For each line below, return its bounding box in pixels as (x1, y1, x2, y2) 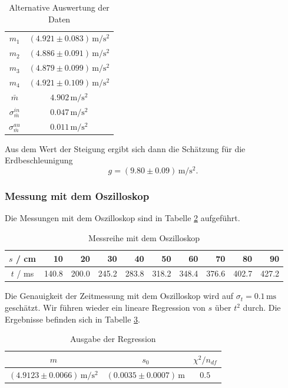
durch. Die (243, 301, 281, 314)
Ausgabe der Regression (70, 333, 156, 345)
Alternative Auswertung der (9, 1, 110, 13)
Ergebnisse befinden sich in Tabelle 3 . (5, 313, 140, 325)
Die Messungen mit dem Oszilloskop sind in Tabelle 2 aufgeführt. (5, 212, 240, 224)
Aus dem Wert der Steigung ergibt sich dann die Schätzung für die (5, 142, 246, 154)
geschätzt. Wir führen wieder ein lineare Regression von (5, 301, 206, 314)
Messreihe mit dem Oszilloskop (88, 231, 200, 244)
